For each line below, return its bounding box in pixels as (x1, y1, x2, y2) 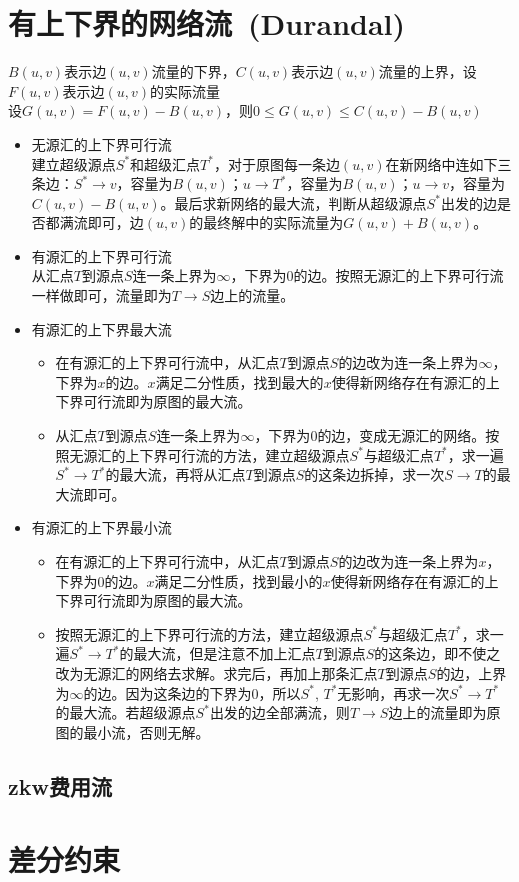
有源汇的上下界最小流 (31, 517, 172, 538)
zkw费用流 (8, 770, 112, 801)
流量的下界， (151, 61, 236, 82)
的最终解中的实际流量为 (189, 212, 344, 233)
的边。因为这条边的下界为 (83, 682, 252, 703)
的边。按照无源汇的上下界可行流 (293, 265, 504, 286)
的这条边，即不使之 (374, 643, 501, 664)
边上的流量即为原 (388, 702, 501, 723)
